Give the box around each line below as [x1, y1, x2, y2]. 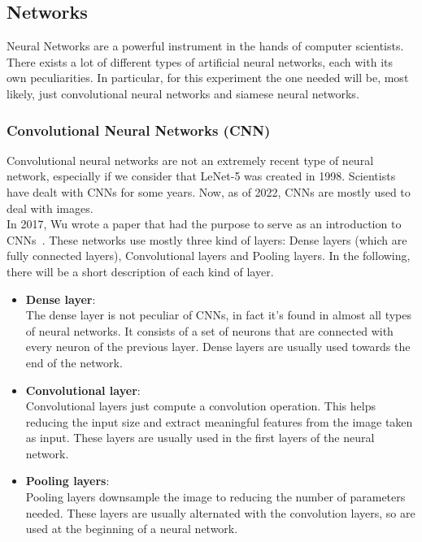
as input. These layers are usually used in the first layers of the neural [25, 429, 375, 446]
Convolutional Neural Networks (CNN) [7, 119, 271, 140]
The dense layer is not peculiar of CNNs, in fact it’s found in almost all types [25, 306, 411, 323]
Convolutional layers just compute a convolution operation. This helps [25, 397, 376, 414]
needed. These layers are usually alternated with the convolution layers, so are [25, 504, 415, 521]
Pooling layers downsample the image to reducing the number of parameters [25, 488, 406, 505]
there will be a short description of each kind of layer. [7, 262, 274, 280]
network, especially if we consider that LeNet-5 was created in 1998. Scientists [7, 167, 396, 184]
